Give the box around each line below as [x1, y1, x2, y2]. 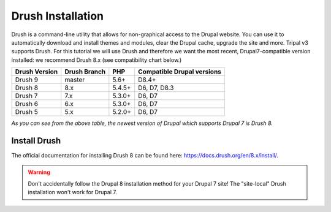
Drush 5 [15, 108, 38, 116]
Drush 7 [15, 92, 38, 100]
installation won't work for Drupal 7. [28, 189, 118, 196]
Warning [28, 168, 50, 176]
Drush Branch [64, 67, 106, 76]
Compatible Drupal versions [138, 67, 222, 76]
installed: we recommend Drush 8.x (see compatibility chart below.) [11, 56, 182, 64]
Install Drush [11, 135, 61, 146]
